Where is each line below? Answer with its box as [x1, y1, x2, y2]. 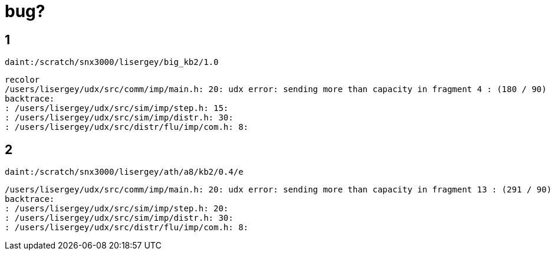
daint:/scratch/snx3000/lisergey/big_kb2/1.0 [5, 57, 219, 67]
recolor [5, 75, 40, 85]
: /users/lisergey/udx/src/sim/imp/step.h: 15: [5, 103, 229, 113]
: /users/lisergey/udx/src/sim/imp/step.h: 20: [5, 204, 229, 214]
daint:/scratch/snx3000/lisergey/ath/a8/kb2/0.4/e [5, 167, 244, 177]
